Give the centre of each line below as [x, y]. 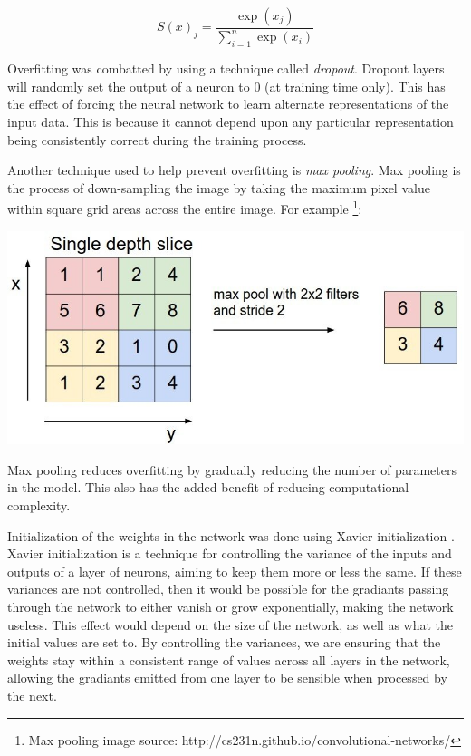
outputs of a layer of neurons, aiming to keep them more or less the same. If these [235, 571]
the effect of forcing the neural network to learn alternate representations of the [228, 104]
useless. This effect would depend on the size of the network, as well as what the [231, 624]
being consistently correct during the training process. [157, 139]
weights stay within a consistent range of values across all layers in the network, [229, 659]
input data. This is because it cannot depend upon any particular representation [231, 121]
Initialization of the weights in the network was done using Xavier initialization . [231, 535]
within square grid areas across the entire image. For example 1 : [185, 207]
